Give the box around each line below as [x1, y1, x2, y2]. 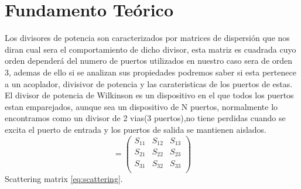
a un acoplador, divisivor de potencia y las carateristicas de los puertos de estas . [5, 77, 293, 90]
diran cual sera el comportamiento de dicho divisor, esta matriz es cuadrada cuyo [5, 43, 296, 55]
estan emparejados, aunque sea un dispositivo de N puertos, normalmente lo [5, 100, 278, 112]
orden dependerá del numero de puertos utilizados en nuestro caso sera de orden [5, 54, 293, 67]
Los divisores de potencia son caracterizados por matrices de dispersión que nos [5, 32, 290, 44]
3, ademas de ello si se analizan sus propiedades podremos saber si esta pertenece [5, 66, 296, 78]
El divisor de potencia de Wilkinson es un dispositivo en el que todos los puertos [5, 89, 294, 101]
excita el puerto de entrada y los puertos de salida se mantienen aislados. [5, 123, 266, 135]
